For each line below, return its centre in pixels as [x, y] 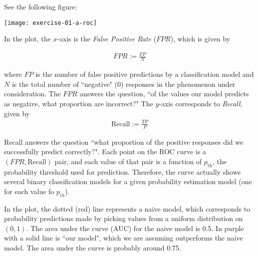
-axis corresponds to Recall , [201, 103]
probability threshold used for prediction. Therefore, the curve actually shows [123, 171]
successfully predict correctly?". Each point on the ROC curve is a [105, 151]
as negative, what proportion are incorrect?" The [79, 103]
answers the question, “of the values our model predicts [164, 94]
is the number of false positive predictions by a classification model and [145, 74]
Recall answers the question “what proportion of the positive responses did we [124, 141]
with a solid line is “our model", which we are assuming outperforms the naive [124, 238]
